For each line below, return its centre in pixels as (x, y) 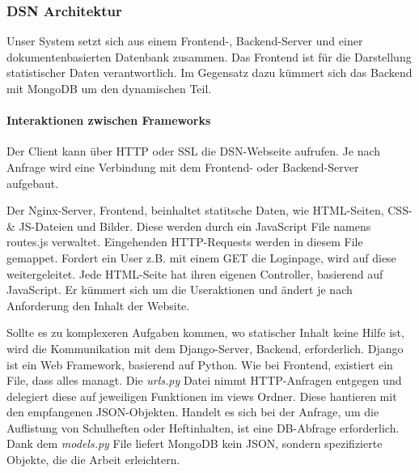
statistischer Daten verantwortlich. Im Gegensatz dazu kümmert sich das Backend (209, 72)
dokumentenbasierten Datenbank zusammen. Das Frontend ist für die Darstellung (209, 56)
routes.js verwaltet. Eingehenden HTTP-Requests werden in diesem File (185, 242)
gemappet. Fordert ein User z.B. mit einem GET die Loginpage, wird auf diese (201, 257)
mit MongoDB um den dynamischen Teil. (109, 88)
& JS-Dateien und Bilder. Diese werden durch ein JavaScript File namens (189, 226)
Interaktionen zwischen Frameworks (109, 120)
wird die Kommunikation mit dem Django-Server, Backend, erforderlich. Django (205, 348)
